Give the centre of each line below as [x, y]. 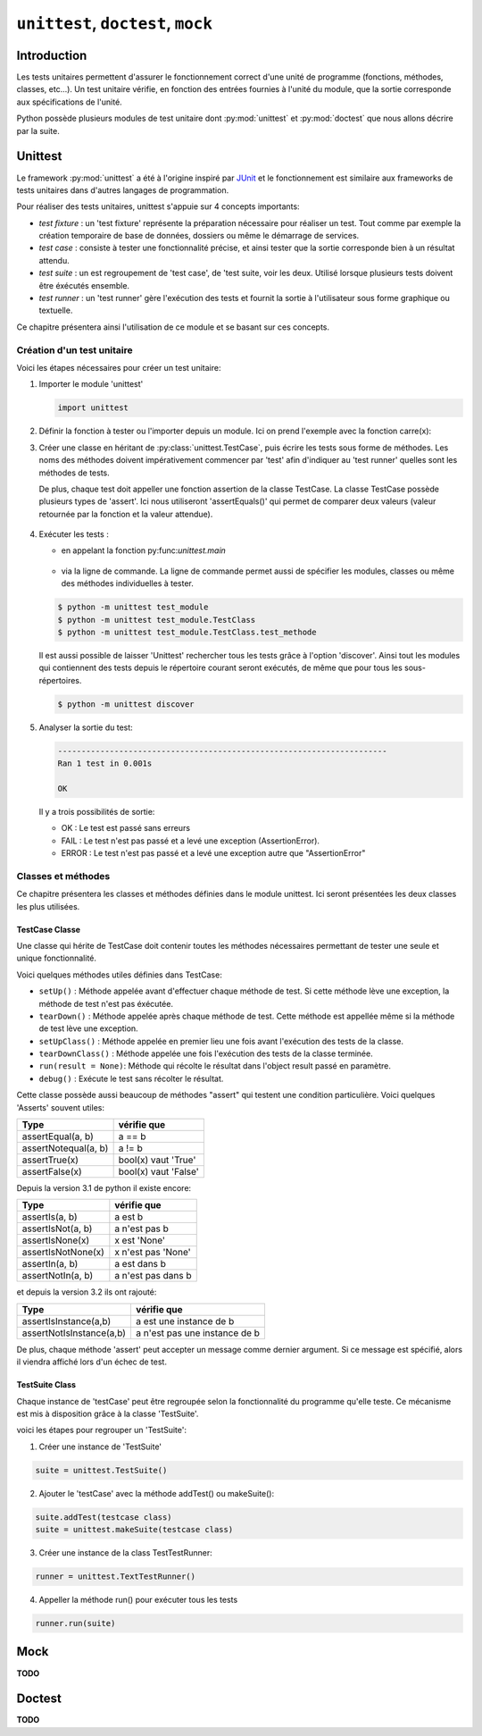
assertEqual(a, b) [58, 1136]
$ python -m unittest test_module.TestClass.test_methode [187, 632]
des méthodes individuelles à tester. [127, 583]
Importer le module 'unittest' [91, 384]
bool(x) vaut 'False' [159, 1172]
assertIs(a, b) [50, 1217]
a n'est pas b [142, 1229]
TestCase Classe [48, 929]
